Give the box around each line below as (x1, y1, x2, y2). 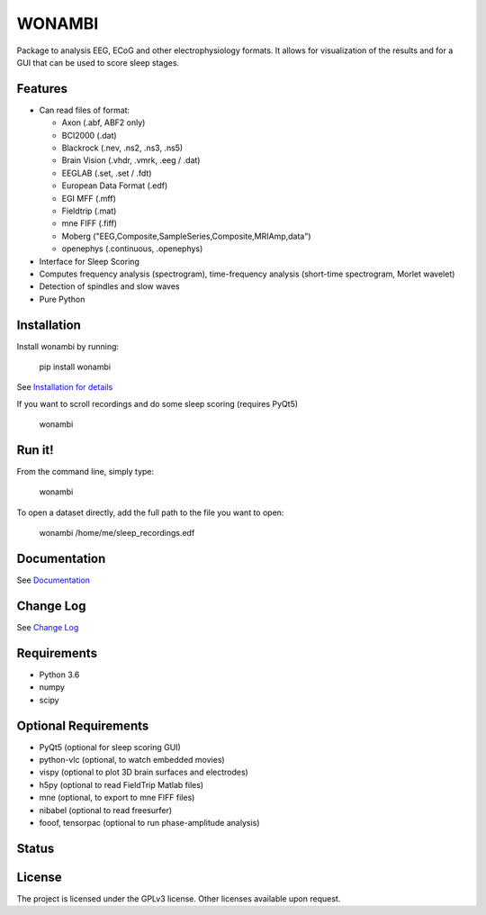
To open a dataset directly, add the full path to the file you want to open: (16, 507, 284, 518)
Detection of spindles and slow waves (39, 281, 180, 292)
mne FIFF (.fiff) (61, 218, 117, 229)
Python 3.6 (39, 669, 80, 680)
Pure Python (39, 294, 85, 304)
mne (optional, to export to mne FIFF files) (39, 793, 195, 803)
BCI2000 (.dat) (61, 130, 117, 140)
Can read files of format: (39, 104, 130, 115)
